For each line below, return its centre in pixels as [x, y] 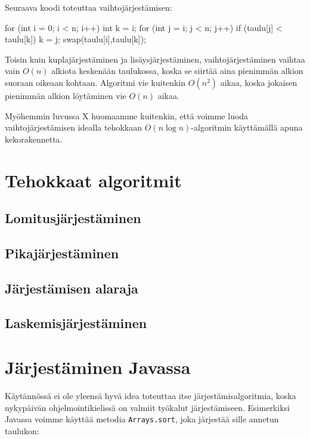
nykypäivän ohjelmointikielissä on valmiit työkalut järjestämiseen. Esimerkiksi [147, 407]
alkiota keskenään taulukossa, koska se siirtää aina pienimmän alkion [177, 71]
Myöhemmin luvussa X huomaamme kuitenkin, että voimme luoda [127, 115]
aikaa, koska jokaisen [259, 82]
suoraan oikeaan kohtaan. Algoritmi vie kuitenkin [95, 82]
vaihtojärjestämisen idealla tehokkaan [74, 127]
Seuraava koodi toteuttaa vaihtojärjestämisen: [89, 7]
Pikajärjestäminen [62, 253]
